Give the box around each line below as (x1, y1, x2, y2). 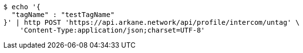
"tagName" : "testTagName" (11, 11, 115, 18)
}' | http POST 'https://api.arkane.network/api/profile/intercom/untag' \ (3, 18, 300, 26)
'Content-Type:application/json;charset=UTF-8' (20, 26, 205, 34)
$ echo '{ (3, 3, 40, 11)
